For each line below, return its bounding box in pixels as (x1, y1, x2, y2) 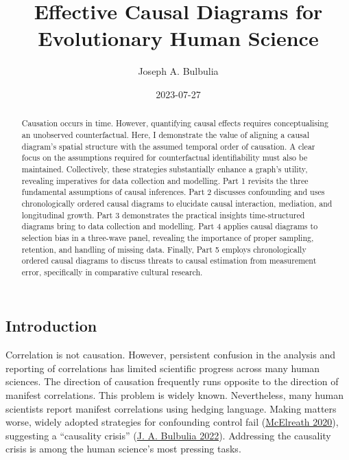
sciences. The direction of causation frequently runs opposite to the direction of (5, 374, 339, 389)
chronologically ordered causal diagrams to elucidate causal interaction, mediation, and (21, 197, 333, 209)
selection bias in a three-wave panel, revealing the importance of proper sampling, (21, 231, 314, 243)
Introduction (5, 315, 97, 336)
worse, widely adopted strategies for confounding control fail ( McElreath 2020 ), (5, 415, 339, 429)
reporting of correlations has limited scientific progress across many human (5, 360, 320, 375)
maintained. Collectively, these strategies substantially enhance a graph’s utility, (21, 163, 308, 174)
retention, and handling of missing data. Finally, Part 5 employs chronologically (21, 243, 306, 255)
